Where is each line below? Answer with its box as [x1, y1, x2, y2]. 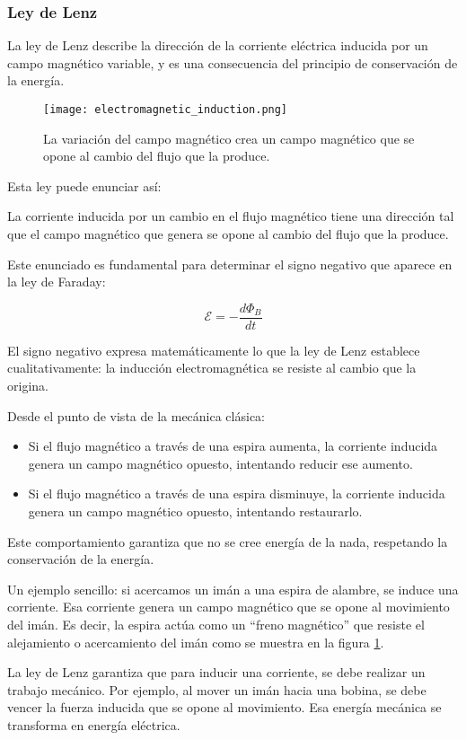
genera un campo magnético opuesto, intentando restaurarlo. [28, 502, 363, 521]
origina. [7, 376, 48, 395]
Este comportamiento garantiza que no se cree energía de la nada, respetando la [7, 532, 448, 551]
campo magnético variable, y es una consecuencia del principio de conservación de [7, 53, 458, 72]
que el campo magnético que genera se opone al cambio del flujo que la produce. [7, 225, 449, 243]
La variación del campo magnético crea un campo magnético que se [43, 128, 415, 147]
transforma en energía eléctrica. [7, 715, 180, 734]
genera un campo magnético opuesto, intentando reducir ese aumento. [28, 454, 413, 472]
